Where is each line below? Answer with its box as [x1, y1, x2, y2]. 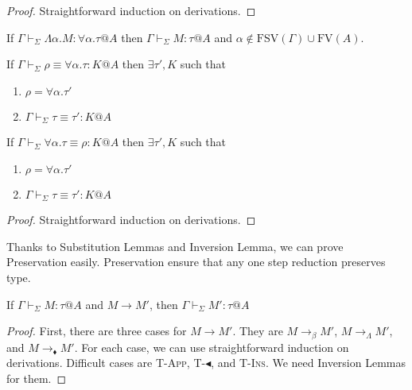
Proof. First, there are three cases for [6, 322, 187, 339]
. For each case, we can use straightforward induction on [74, 338, 349, 355]
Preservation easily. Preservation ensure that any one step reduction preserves [6, 253, 386, 270]
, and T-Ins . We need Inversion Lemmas [211, 354, 406, 371]
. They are [232, 322, 283, 339]
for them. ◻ [6, 369, 67, 386]
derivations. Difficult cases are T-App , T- [6, 354, 206, 371]
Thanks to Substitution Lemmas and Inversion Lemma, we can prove [6, 237, 344, 254]
